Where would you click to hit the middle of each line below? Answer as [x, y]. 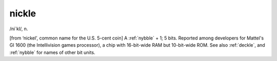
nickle [23, 13]
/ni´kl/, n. [19, 29]
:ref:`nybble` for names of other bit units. [52, 52]
